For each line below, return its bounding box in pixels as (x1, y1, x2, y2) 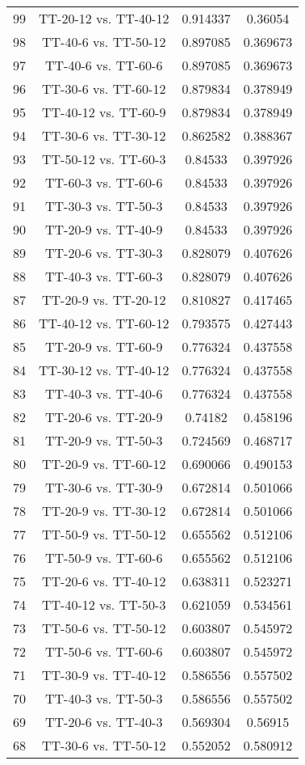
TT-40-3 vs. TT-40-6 (45, 384, 163, 403)
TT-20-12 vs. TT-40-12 (39, 9, 169, 27)
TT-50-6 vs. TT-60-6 (45, 642, 163, 661)
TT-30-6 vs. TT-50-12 (42, 736, 166, 754)
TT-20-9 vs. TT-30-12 (42, 501, 166, 520)
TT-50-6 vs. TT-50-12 (42, 619, 166, 637)
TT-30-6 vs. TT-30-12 (42, 126, 166, 145)
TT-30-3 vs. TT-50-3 (45, 197, 163, 215)
